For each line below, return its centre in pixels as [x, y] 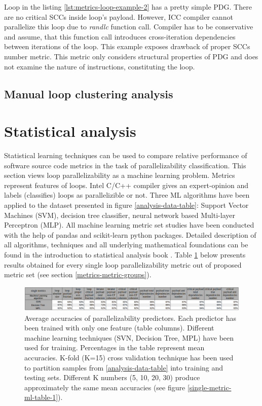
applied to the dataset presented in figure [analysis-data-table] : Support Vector [126, 205]
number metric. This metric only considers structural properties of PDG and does [131, 56]
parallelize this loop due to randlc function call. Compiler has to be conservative [129, 27]
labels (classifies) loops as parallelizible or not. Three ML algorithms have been [127, 195]
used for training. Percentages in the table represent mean [115, 347]
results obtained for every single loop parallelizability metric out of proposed [123, 264]
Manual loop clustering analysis [89, 94]
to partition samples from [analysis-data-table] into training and [124, 367]
